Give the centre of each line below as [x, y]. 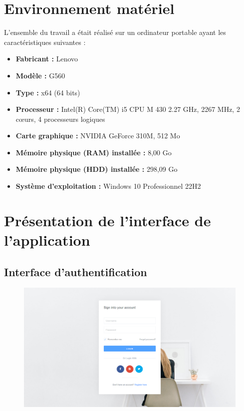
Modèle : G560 [40, 75]
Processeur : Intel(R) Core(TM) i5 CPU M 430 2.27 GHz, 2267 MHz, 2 [128, 109]
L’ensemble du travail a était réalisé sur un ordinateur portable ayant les [115, 32]
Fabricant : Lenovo [47, 59]
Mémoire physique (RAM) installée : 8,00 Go [94, 152]
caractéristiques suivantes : [45, 42]
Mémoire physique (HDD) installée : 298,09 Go [97, 169]
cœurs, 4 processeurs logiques [60, 119]
